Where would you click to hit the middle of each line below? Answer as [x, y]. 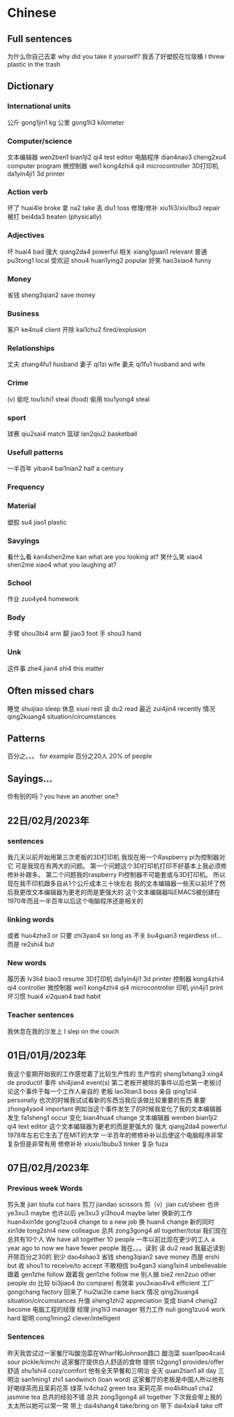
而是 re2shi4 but [31, 944]
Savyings [23, 541]
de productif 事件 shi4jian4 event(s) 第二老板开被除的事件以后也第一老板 [111, 1082]
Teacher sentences [41, 1015]
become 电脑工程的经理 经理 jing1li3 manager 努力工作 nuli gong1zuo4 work [116, 1309]
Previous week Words [45, 1188]
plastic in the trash [34, 64]
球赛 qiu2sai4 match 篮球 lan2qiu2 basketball [72, 434]
